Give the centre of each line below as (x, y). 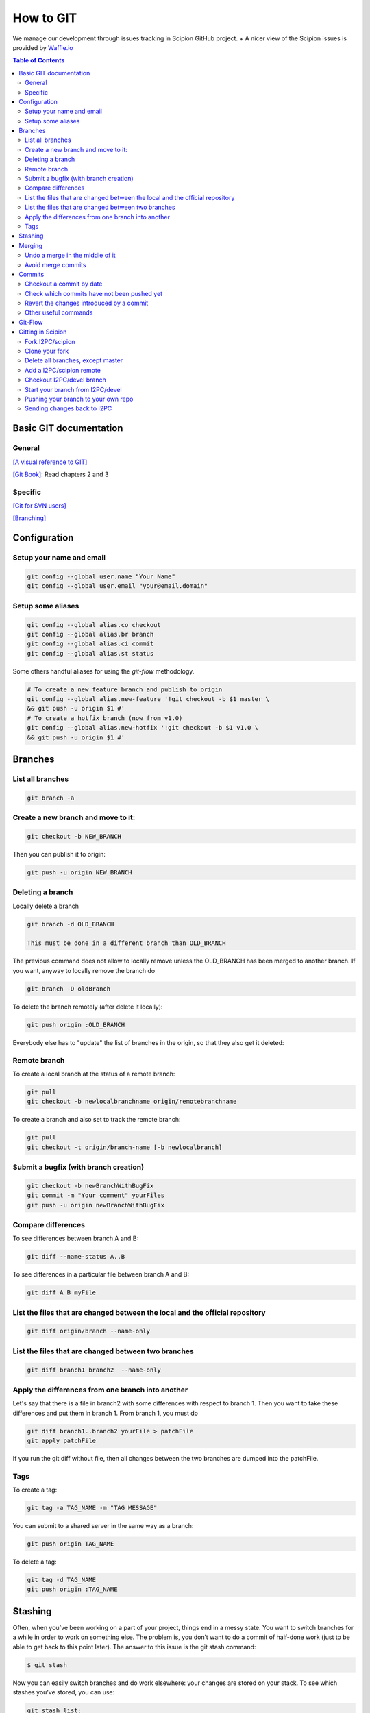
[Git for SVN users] (39, 506)
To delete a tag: (35, 1562)
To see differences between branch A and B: (76, 1238)
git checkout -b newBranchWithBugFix (90, 1186)
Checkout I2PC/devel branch (65, 380)
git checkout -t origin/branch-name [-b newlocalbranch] (125, 1147)
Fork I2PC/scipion (50, 341)
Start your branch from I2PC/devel (74, 389)
